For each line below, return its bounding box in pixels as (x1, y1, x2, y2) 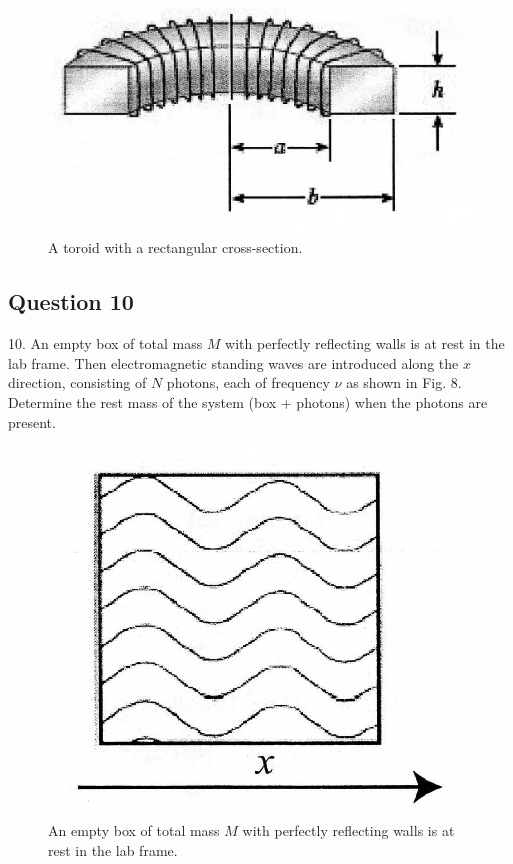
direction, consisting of (8, 372, 147, 393)
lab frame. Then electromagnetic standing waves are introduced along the (8, 352, 459, 373)
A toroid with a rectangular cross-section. (48, 237, 303, 258)
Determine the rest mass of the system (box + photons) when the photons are (8, 392, 488, 413)
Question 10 (8, 286, 134, 317)
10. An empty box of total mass (8, 333, 203, 354)
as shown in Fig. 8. (346, 372, 462, 393)
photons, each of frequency (166, 372, 330, 393)
